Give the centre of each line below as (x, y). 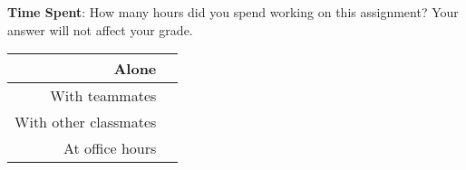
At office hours (110, 148)
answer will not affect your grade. (100, 29)
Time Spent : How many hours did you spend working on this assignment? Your (233, 12)
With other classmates (86, 122)
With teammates (103, 96)
